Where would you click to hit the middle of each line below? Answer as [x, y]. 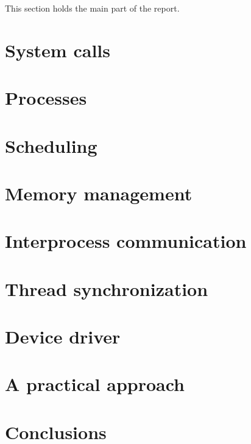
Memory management [99, 193]
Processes [46, 98]
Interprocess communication [126, 241]
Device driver [63, 337]
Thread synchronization [107, 288]
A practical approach [95, 384]
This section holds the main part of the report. [92, 8]
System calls [58, 50]
